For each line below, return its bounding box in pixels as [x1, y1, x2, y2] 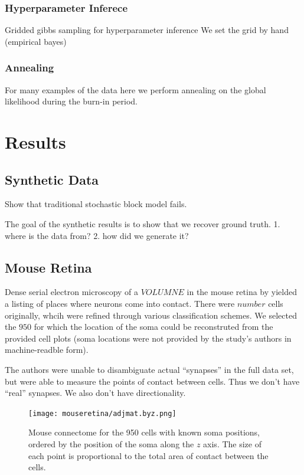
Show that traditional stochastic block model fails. [5, 198, 187, 210]
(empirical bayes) [5, 35, 67, 47]
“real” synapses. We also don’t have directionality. [5, 386, 186, 399]
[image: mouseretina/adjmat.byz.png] [28, 409, 176, 418]
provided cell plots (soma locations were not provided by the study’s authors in [5, 332, 292, 344]
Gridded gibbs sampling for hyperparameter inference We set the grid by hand [5, 24, 289, 36]
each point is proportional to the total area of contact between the [28, 449, 269, 461]
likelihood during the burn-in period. [5, 95, 138, 107]
